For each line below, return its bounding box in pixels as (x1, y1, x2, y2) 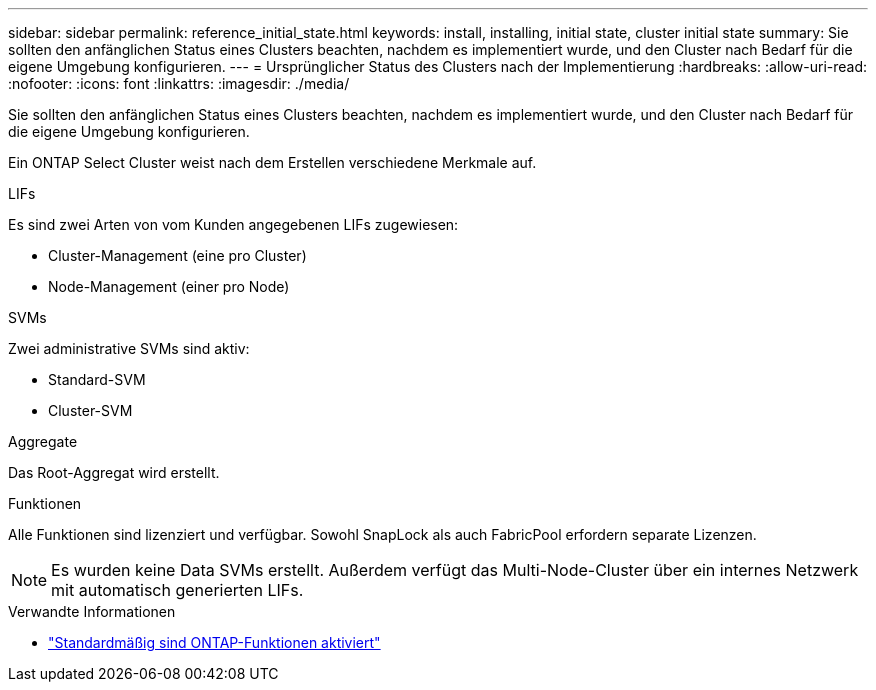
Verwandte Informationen (8, 603, 176, 620)
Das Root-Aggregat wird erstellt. (8, 464, 220, 481)
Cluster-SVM (48, 402, 133, 419)
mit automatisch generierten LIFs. (51, 580, 304, 600)
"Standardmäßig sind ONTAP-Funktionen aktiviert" (48, 634, 381, 651)
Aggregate (8, 433, 78, 450)
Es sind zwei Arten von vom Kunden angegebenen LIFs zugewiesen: (8, 216, 459, 233)
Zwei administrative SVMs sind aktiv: (8, 340, 250, 357)
